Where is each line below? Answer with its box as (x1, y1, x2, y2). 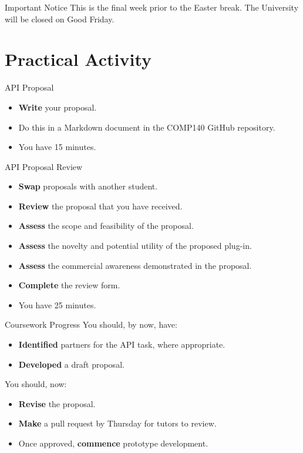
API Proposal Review (5, 160, 83, 172)
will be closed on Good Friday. (5, 12, 115, 25)
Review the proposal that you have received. (18, 199, 183, 212)
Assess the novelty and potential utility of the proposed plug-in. (18, 239, 252, 252)
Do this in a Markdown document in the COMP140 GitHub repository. (18, 121, 275, 133)
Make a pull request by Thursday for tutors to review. (18, 417, 217, 429)
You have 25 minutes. (18, 298, 96, 311)
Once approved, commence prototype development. (18, 437, 208, 449)
